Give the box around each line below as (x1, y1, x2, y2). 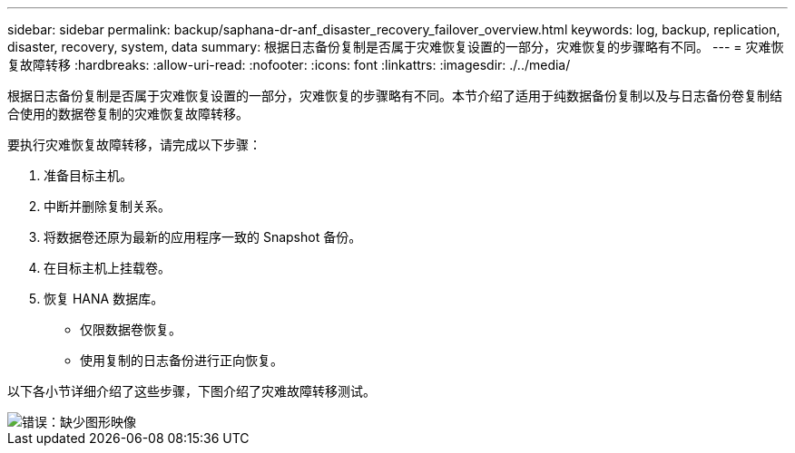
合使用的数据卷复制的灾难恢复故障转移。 (7, 106, 249, 121)
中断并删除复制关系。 (44, 198, 171, 214)
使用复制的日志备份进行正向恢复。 (80, 352, 283, 368)
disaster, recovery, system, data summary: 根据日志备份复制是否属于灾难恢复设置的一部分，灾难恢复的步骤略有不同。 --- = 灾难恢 (7, 39, 784, 54)
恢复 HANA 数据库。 (44, 291, 164, 306)
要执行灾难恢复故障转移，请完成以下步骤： (7, 137, 261, 152)
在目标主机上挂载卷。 (44, 260, 171, 275)
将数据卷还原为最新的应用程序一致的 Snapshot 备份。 (44, 229, 362, 245)
